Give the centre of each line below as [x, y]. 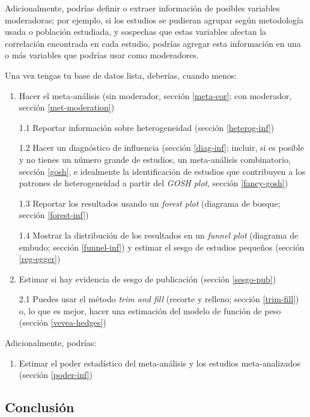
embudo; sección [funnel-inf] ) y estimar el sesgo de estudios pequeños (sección [162, 247]
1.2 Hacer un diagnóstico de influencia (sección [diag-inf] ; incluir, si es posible [161, 148]
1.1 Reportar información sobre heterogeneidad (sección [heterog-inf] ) [147, 127]
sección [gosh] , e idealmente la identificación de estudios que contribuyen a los [162, 171]
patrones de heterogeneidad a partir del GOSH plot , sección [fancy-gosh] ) [153, 183]
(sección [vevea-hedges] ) [62, 322]
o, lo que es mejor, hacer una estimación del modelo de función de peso [150, 310]
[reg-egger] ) [40, 259]
